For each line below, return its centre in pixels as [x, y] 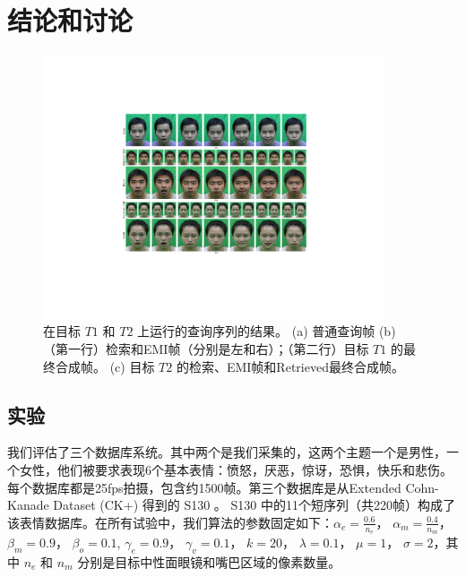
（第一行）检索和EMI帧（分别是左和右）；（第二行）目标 [206, 349]
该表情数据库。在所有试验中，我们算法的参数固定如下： [170, 522]
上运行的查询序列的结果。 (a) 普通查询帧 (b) [267, 331]
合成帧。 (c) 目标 [105, 366]
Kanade [28, 505]
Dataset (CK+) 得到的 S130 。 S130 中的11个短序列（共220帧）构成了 [254, 505]
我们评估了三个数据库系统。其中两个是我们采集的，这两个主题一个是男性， [227, 452]
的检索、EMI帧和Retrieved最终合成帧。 [290, 366]
